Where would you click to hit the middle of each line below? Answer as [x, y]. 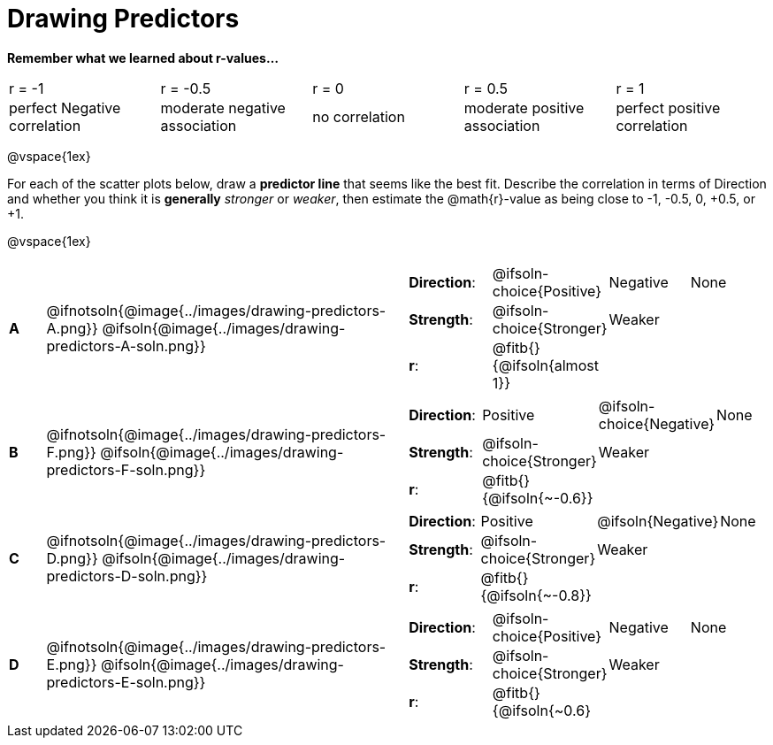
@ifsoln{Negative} [658, 521]
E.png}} [72, 664]
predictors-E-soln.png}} [126, 682]
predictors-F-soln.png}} [126, 469]
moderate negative [223, 108]
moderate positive [524, 108]
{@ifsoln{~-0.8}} [536, 595]
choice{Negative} [657, 423]
